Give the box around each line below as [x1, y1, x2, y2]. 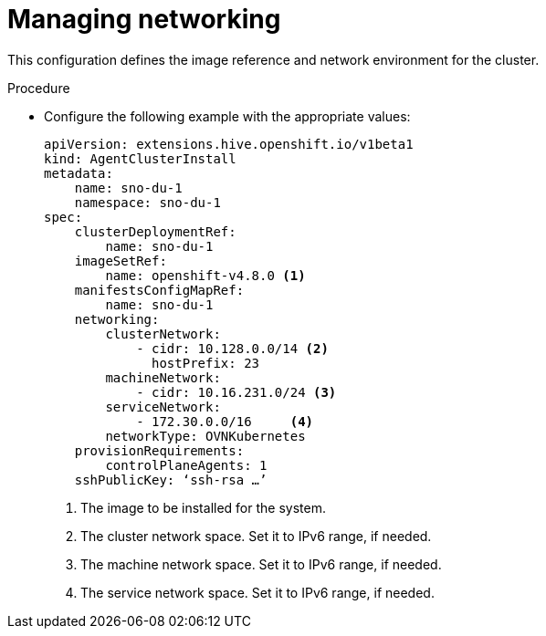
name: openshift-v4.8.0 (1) [105, 267, 306, 283]
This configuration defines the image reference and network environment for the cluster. [7, 51, 540, 68]
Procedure [7, 79, 70, 96]
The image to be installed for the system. [80, 499, 326, 516]
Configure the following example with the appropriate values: [44, 108, 411, 124]
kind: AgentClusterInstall [44, 151, 236, 166]
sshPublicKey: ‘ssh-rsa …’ [74, 472, 268, 487]
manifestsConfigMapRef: [74, 282, 245, 297]
